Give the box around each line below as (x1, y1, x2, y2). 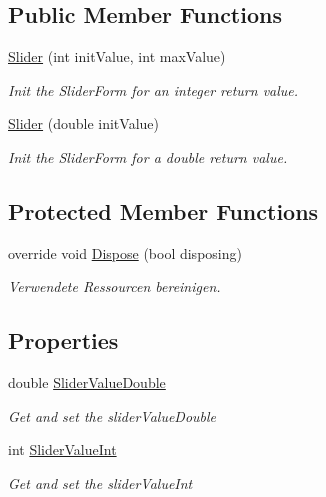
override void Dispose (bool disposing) (8, 242, 242, 263)
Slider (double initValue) (8, 113, 159, 134)
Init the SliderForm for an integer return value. (8, 79, 299, 100)
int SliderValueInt (8, 439, 117, 460)
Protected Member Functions (8, 195, 319, 226)
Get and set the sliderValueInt (8, 472, 193, 493)
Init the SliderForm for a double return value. (8, 146, 288, 167)
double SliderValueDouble (8, 372, 166, 393)
